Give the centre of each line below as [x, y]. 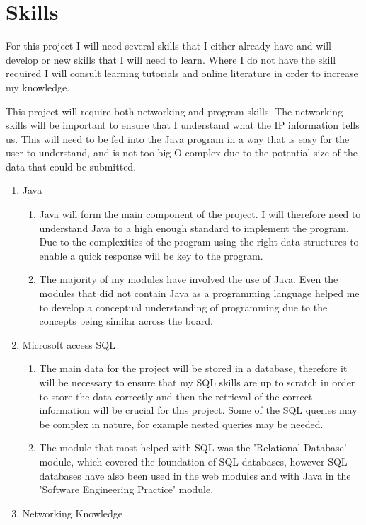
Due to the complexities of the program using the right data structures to [199, 242]
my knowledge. [38, 87]
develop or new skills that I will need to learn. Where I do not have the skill [171, 59]
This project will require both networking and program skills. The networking [175, 111]
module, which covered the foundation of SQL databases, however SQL [193, 461]
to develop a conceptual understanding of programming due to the [183, 307]
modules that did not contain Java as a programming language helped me [199, 293]
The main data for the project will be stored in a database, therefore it [193, 368]
